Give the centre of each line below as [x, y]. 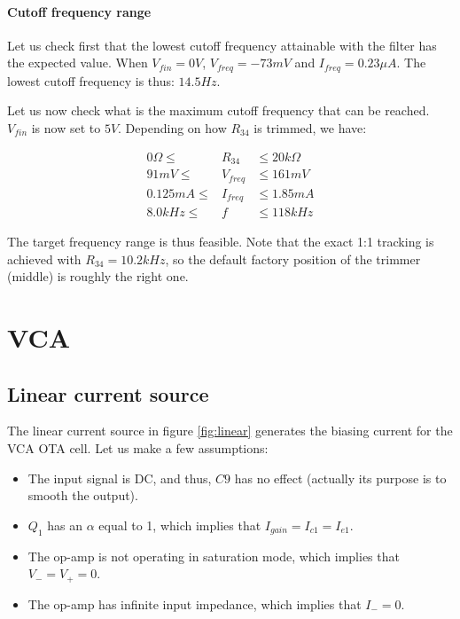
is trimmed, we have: [310, 128]
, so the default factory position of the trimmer [293, 259]
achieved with [44, 259]
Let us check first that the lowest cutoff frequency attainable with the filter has [222, 45]
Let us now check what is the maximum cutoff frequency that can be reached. [218, 110]
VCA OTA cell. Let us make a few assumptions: [138, 448]
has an [65, 525]
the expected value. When [78, 63]
